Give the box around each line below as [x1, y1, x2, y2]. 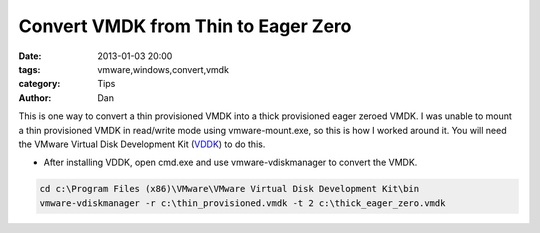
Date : [18, 50, 42, 62]
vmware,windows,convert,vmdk [97, 63, 230, 75]
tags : [18, 63, 41, 75]
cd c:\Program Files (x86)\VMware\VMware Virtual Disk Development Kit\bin [39, 183, 420, 195]
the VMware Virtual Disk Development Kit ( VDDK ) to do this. [18, 138, 266, 150]
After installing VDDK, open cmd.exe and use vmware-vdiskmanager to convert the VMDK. [43, 156, 418, 169]
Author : [18, 91, 52, 104]
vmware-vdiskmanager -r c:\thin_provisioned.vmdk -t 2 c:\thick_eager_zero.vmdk [39, 197, 446, 209]
